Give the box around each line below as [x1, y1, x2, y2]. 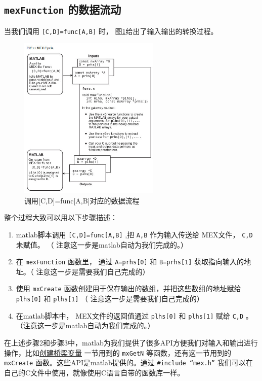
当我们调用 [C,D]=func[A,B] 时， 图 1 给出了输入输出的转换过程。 [4, 25, 218, 36]
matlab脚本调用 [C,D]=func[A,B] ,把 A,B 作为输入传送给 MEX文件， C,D [16, 229, 253, 239]
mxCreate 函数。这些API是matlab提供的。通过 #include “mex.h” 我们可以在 [4, 357, 253, 368]
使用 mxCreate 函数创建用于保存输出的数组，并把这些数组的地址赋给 [16, 283, 241, 294]
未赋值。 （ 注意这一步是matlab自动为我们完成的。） [16, 239, 188, 250]
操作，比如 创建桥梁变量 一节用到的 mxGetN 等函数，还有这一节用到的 [4, 347, 231, 358]
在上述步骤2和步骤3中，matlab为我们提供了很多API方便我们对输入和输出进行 [4, 337, 258, 348]
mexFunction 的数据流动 [4, 2, 121, 17]
